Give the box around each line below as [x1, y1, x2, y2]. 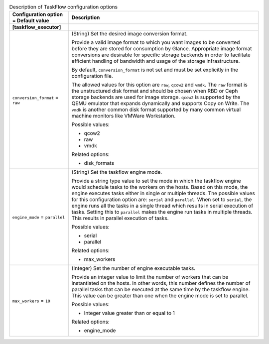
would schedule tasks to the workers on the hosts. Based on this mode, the [71, 184, 248, 191]
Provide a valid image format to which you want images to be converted [71, 39, 240, 46]
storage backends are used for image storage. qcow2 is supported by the [71, 94, 241, 101]
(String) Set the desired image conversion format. [71, 30, 188, 37]
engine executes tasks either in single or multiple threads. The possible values [71, 190, 255, 197]
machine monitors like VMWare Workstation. [71, 113, 176, 119]
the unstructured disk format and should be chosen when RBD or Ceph [71, 88, 238, 95]
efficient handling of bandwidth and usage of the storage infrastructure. [71, 58, 240, 65]
